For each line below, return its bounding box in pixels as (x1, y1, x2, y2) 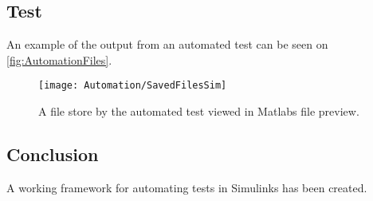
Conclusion (6, 142, 99, 167)
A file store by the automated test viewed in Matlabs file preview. (38, 103, 359, 120)
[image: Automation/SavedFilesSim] (38, 80, 227, 92)
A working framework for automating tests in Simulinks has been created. (6, 179, 367, 195)
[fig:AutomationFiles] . (6, 51, 112, 68)
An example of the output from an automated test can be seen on (6, 36, 328, 53)
